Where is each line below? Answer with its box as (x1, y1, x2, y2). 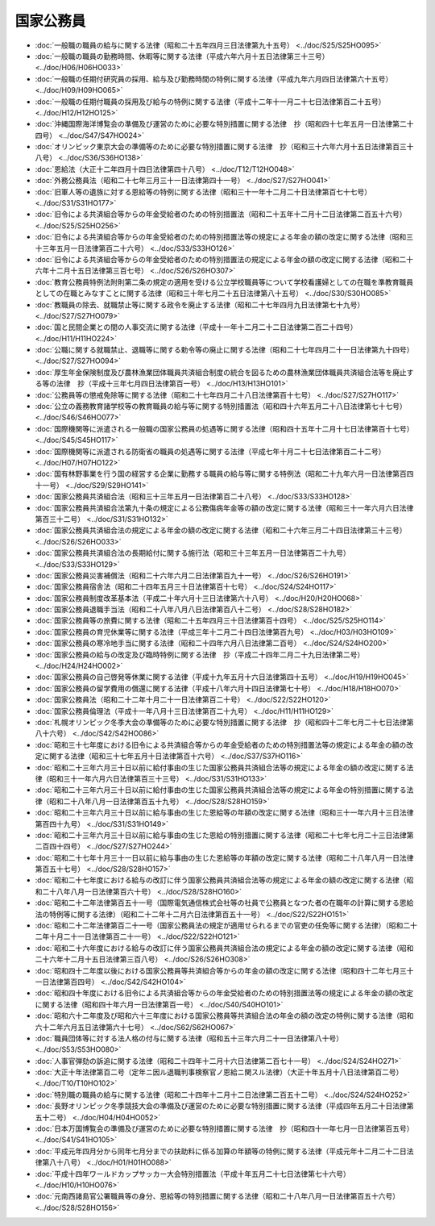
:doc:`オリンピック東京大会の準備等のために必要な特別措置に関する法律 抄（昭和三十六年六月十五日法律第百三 (35, 142, 407, 152)
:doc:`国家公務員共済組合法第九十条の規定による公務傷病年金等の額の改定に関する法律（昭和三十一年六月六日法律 (35, 502, 414, 512)
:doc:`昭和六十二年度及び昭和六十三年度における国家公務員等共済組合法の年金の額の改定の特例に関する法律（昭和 (35, 1011, 414, 1020)
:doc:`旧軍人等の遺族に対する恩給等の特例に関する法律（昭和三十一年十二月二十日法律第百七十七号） (35, 186, 372, 197)
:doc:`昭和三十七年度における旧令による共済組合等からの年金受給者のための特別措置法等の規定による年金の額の (35, 740, 407, 749)
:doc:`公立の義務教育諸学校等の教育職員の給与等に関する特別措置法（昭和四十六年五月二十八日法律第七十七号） (35, 402, 407, 411)
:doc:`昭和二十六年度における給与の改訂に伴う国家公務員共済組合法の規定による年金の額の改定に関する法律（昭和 (35, 943, 414, 953)
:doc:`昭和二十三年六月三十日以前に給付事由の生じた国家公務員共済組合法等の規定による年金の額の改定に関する (35, 762, 407, 772)
